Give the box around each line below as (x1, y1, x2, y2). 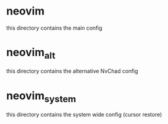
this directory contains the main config (6, 24, 103, 31)
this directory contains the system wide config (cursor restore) (6, 111, 162, 118)
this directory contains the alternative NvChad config (6, 68, 138, 75)
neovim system (6, 89, 77, 105)
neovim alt (6, 45, 56, 61)
